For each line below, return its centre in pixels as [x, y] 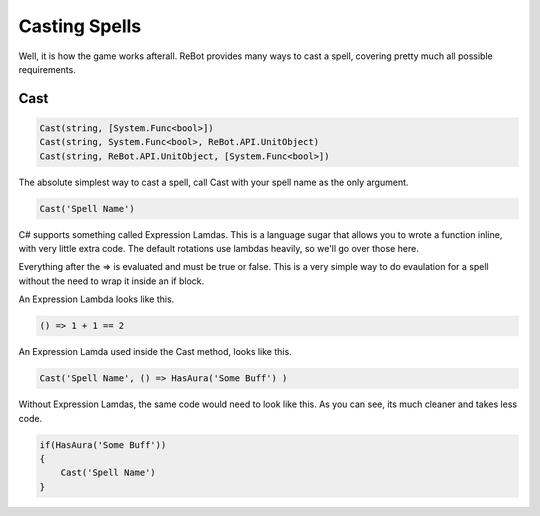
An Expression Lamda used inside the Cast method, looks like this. [155, 352]
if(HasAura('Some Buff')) [103, 444]
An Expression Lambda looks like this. [96, 299]
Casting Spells [80, 26]
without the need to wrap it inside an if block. [111, 281]
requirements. [47, 69]
